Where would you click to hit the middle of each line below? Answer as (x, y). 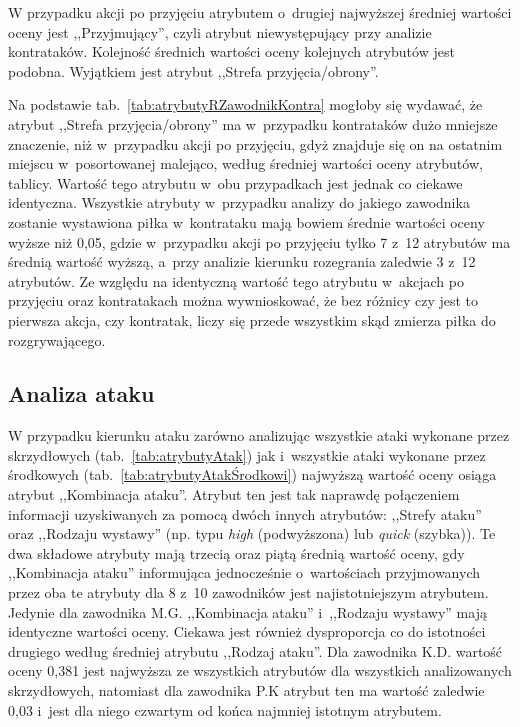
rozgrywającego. (57, 339)
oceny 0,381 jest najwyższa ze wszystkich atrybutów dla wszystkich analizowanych (260, 670)
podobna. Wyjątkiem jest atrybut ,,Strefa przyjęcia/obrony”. (193, 70)
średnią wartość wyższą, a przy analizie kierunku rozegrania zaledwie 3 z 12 (242, 261)
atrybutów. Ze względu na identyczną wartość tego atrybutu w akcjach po (236, 280)
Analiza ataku (81, 393)
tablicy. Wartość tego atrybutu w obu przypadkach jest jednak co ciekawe (235, 182)
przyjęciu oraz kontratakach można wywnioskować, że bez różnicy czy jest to (243, 300)
